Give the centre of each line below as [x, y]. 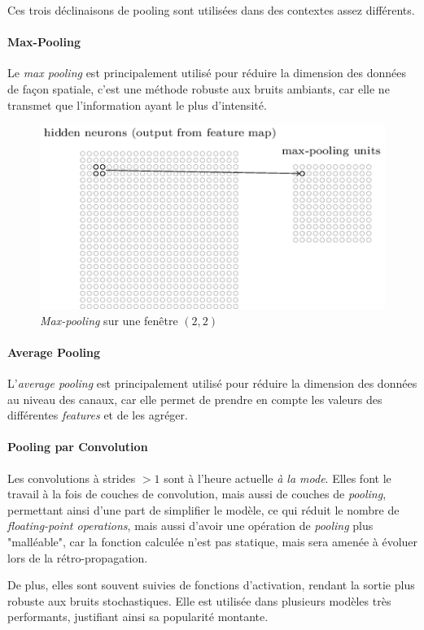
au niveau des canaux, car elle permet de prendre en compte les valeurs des [195, 399]
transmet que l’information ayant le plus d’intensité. [137, 104]
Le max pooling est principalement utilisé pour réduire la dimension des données [207, 73]
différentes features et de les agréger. [98, 415]
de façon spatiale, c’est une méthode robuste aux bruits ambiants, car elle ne [199, 88]
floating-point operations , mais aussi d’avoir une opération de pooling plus [190, 526]
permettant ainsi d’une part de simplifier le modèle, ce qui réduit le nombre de [203, 509]
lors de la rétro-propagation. [78, 557]
